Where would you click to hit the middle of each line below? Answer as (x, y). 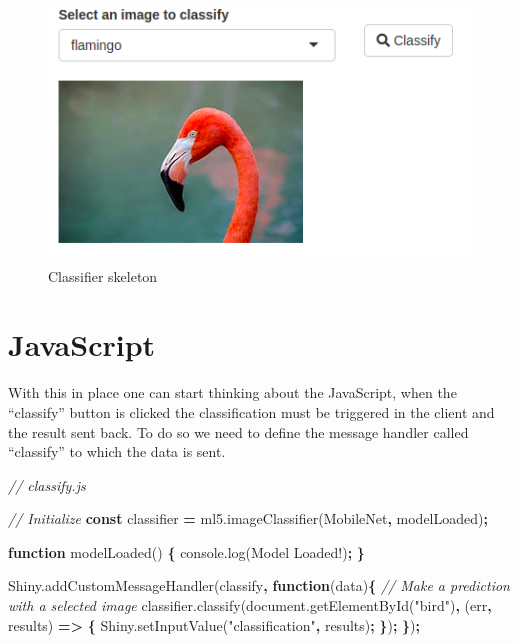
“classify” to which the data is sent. (117, 451)
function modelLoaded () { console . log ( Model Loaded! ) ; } (186, 551)
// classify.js (47, 484)
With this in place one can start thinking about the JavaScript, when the (232, 392)
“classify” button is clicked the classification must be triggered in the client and (251, 411)
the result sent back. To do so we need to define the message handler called (238, 431)
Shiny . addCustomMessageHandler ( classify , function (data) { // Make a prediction (259, 585)
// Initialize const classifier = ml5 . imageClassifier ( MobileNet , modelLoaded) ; (248, 518)
